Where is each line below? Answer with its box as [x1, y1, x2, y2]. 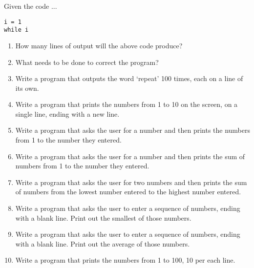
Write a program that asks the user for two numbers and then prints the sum [15, 177, 247, 187]
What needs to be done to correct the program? [15, 57, 159, 67]
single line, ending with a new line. [15, 108, 120, 119]
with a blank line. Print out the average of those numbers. [15, 238, 190, 248]
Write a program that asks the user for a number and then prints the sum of [15, 151, 245, 161]
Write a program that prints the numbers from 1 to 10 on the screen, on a [15, 99, 238, 109]
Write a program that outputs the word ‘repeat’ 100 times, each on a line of [15, 73, 243, 83]
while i [4, 26, 29, 34]
